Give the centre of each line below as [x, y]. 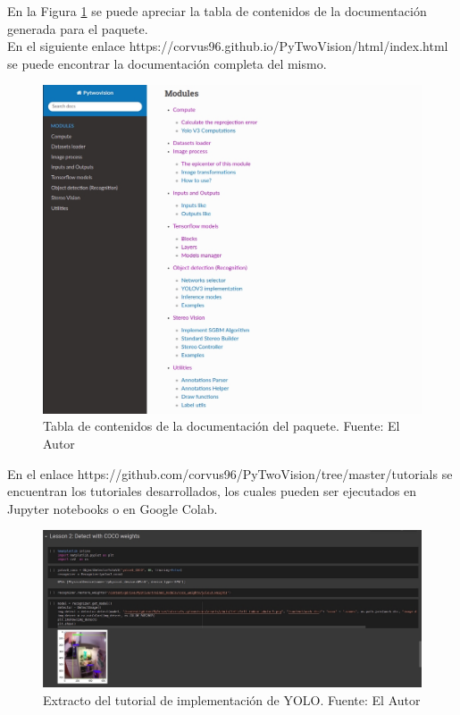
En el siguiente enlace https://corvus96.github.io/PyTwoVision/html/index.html [228, 46]
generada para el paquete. [78, 28]
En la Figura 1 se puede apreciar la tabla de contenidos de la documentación [217, 11]
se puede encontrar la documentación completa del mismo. [167, 63]
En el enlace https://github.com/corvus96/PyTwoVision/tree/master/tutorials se [230, 473]
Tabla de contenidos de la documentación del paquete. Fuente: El [222, 426]
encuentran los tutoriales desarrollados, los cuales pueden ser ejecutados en [212, 491]
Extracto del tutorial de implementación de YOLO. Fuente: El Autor [232, 699]
